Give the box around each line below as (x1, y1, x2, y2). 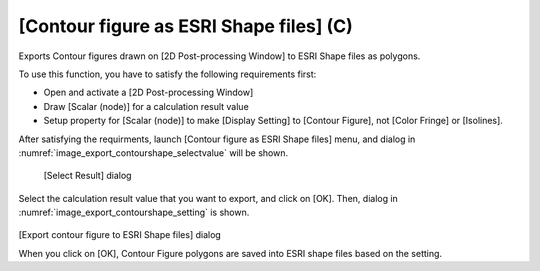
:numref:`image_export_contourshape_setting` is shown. (18, 206, 250, 219)
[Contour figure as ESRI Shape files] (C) (18, 15, 354, 37)
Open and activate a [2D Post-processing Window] (43, 86, 254, 99)
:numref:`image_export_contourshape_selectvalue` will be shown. (18, 146, 289, 159)
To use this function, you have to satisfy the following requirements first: (18, 68, 317, 80)
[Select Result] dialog (43, 170, 132, 182)
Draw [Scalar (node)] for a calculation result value (43, 100, 249, 112)
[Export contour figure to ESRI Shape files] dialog (18, 229, 222, 241)
